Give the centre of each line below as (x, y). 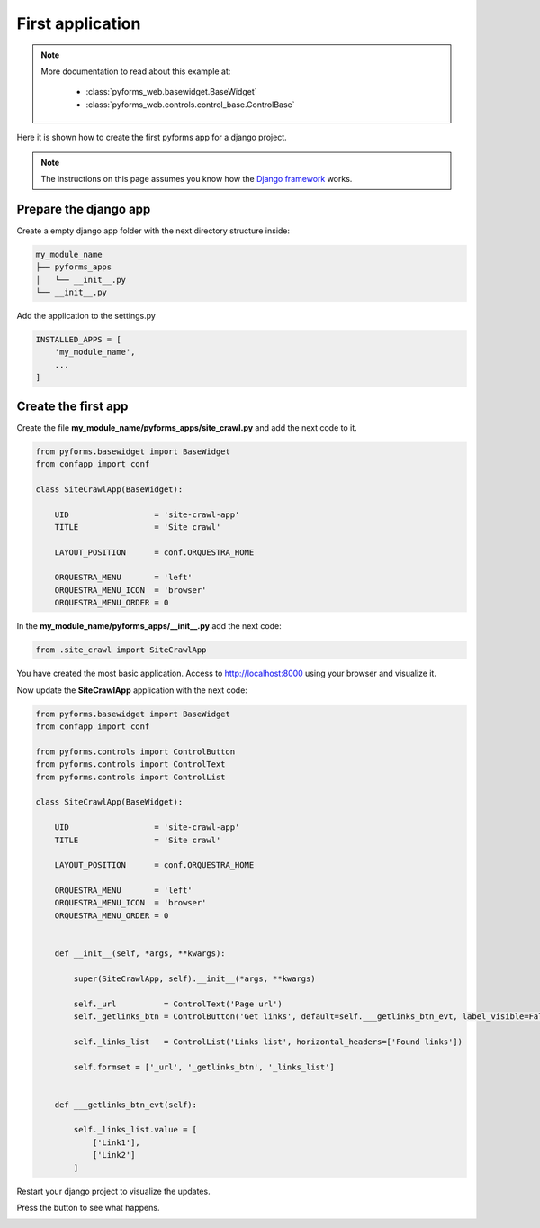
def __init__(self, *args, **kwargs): (140, 954)
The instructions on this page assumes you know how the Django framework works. (197, 178)
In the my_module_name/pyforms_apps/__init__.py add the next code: (149, 626)
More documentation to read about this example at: (136, 71)
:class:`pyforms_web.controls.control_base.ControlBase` (190, 105)
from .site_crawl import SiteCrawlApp (121, 650)
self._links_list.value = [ (135, 1130)
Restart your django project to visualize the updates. (113, 1191)
